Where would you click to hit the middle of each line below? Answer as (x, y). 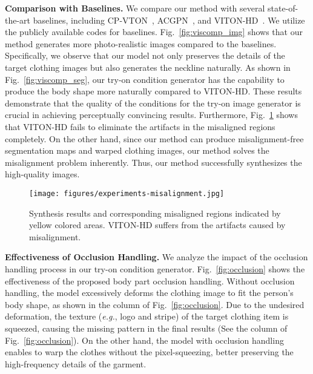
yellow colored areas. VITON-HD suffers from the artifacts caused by (157, 225)
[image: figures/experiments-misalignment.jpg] (127, 193)
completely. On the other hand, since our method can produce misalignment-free (154, 138)
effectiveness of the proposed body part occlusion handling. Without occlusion (150, 280)
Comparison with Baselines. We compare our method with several (135, 8)
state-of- (283, 8)
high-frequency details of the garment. (76, 363)
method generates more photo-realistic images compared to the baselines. (141, 43)
